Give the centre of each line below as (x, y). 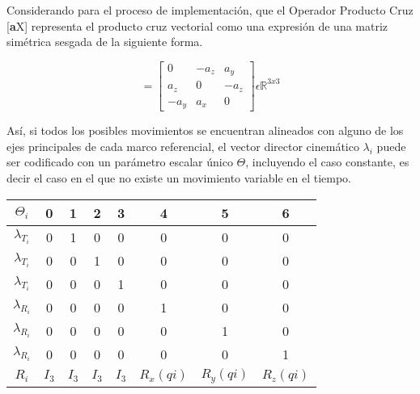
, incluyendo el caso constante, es (327, 162)
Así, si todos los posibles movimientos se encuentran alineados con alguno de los (205, 130)
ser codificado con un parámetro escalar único (120, 162)
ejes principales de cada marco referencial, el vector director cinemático (183, 146)
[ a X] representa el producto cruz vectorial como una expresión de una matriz (197, 25)
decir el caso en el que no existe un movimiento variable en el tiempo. (179, 178)
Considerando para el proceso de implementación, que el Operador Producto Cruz (210, 10)
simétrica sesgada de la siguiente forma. (105, 42)
